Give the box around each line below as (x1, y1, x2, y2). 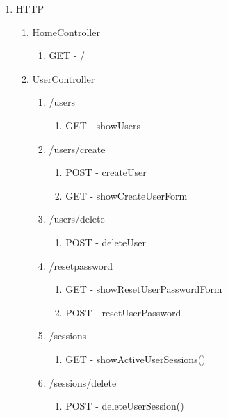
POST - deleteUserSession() (65, 399, 184, 413)
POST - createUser (65, 165, 147, 179)
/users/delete (49, 211, 105, 226)
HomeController (32, 24, 100, 39)
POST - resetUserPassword (65, 305, 181, 319)
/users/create (49, 141, 106, 156)
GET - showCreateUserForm (65, 188, 188, 202)
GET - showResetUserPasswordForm (65, 282, 222, 296)
